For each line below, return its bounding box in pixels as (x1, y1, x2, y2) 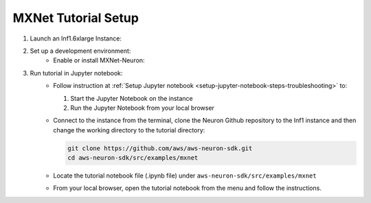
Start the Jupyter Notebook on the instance (70, 94, 193, 102)
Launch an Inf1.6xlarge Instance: (30, 34, 122, 43)
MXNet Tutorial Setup (12, 10, 139, 25)
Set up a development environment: (30, 47, 131, 55)
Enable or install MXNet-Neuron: (53, 56, 145, 64)
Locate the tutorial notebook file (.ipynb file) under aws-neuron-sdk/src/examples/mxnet (53, 171, 317, 180)
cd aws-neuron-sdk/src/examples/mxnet (67, 154, 199, 162)
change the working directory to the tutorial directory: (53, 126, 205, 134)
